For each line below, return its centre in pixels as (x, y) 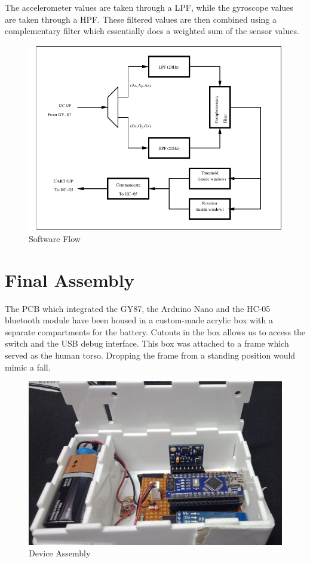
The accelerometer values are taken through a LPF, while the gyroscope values (149, 7)
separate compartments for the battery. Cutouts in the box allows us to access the (155, 331)
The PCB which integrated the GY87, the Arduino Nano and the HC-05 (138, 308)
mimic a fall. (28, 367)
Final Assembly (70, 279)
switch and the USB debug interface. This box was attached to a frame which (147, 343)
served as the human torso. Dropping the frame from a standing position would (150, 355)
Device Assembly (60, 553)
